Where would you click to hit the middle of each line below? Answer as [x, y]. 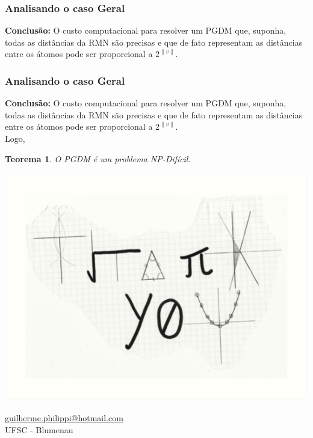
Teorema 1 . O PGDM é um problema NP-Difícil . [98, 158]
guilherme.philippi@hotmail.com [64, 417]
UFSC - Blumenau [39, 429]
